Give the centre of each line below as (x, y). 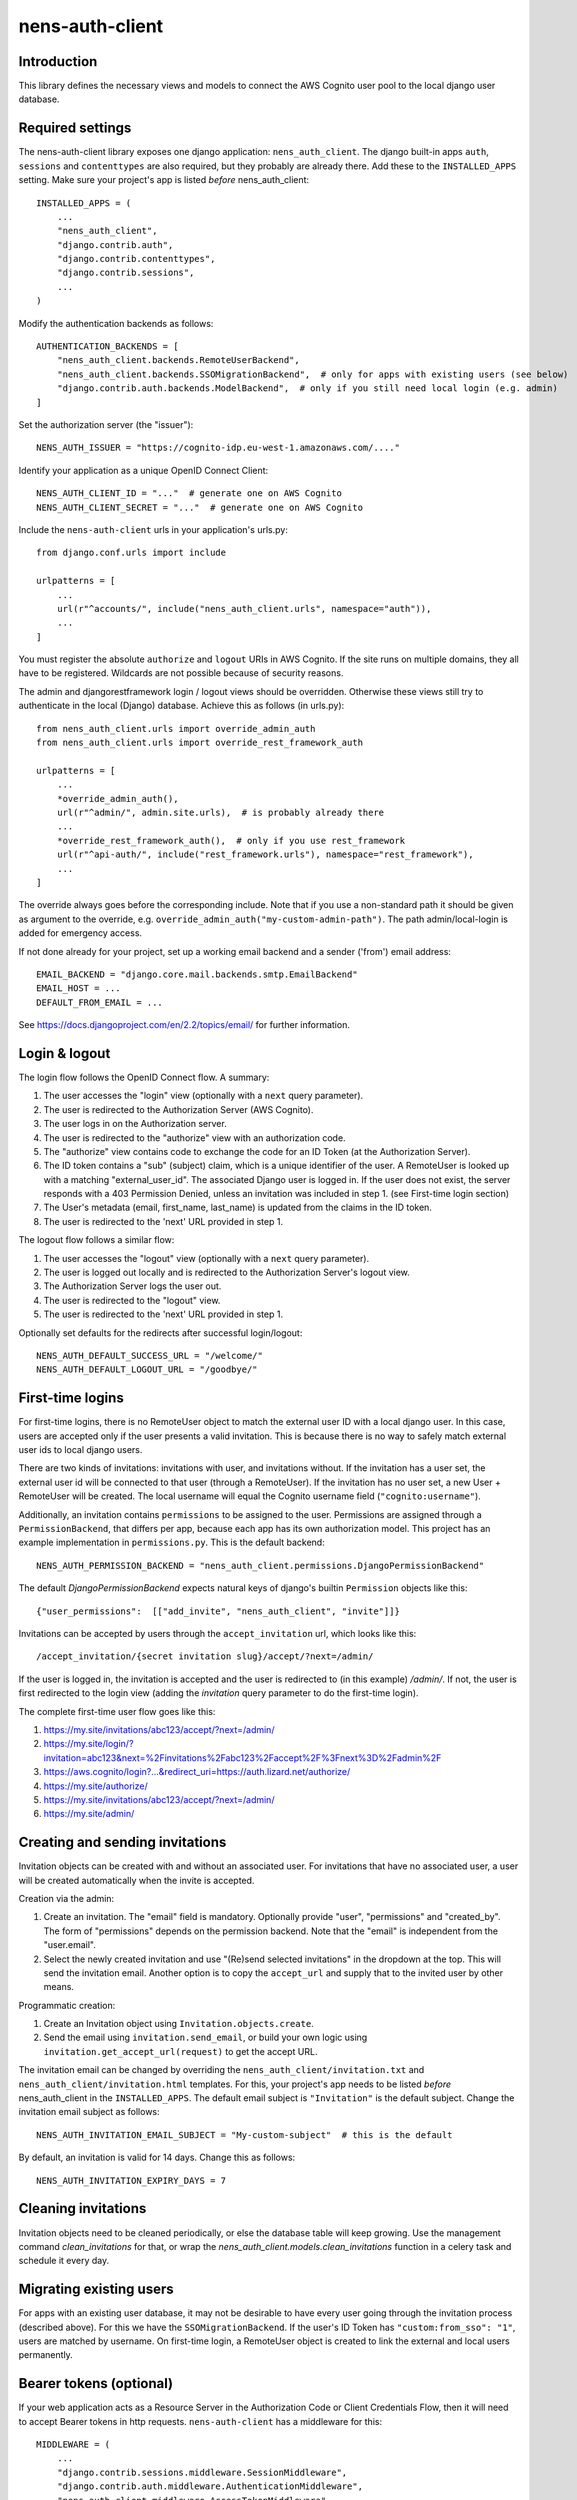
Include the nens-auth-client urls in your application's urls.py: (153, 529)
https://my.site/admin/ (89, 1814)
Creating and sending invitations (122, 1842)
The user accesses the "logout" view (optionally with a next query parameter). (206, 1258)
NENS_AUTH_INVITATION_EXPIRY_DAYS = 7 (131, 2180)
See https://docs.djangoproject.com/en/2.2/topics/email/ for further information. (184, 1025)
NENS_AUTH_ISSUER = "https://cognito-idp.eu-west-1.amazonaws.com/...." (218, 448)
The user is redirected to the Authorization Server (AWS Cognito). (178, 1109)
